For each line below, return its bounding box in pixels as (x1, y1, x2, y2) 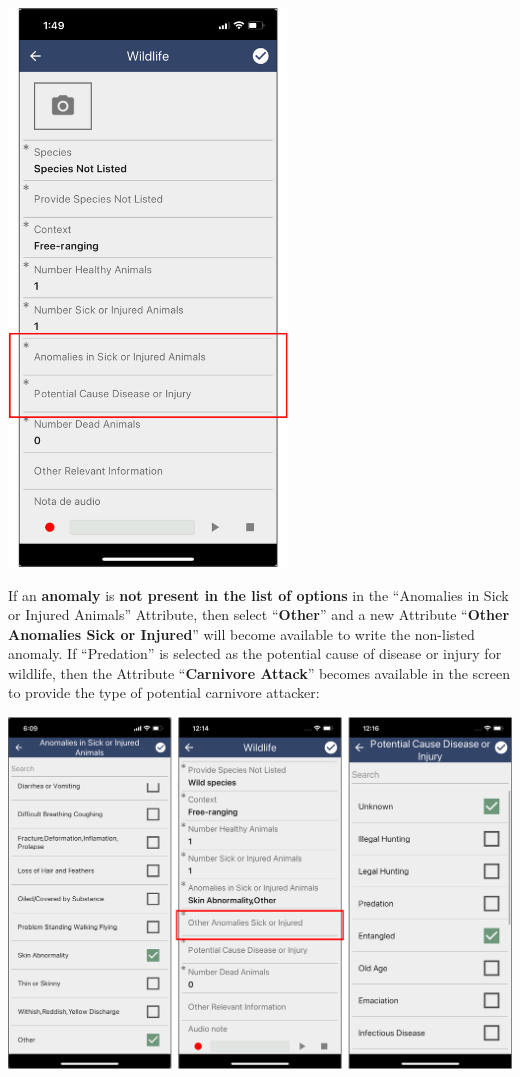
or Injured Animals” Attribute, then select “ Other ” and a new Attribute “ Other (8, 604, 510, 625)
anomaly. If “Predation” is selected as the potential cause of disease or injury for (8, 643, 502, 664)
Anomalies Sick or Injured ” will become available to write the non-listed (8, 623, 475, 644)
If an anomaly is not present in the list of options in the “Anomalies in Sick (8, 584, 509, 605)
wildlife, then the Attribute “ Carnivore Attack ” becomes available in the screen (8, 662, 511, 683)
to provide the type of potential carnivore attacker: (8, 682, 320, 703)
